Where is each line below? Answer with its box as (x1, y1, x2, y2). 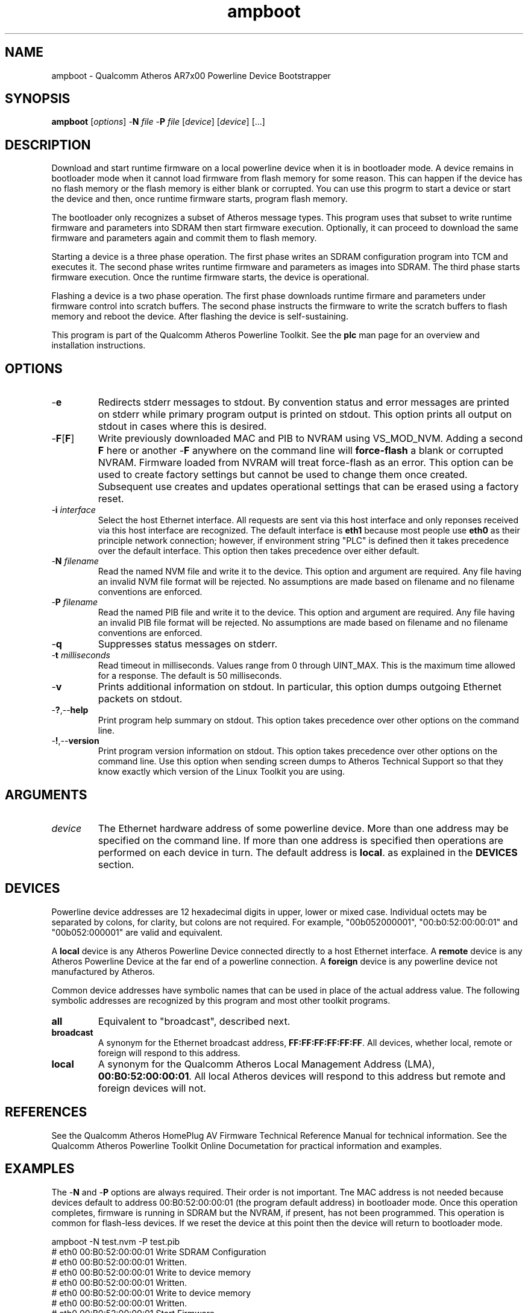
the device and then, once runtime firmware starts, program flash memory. (51, 194, 348, 204)
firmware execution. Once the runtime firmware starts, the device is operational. (51, 272, 369, 283)
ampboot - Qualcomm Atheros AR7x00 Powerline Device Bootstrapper (51, 70, 331, 81)
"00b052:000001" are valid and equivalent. (51, 927, 223, 937)
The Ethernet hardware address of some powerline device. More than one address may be (98, 822, 509, 834)
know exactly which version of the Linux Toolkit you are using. (98, 766, 345, 777)
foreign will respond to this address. (98, 1047, 240, 1058)
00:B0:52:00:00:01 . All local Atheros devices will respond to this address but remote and (98, 1069, 506, 1082)
